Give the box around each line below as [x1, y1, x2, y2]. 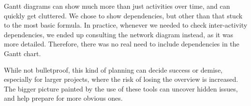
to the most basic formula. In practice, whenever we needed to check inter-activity [4, 20, 248, 30]
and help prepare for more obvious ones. [4, 93, 123, 103]
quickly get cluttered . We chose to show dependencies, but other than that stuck [4, 10, 243, 20]
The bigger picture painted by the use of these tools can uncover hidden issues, [4, 83, 238, 93]
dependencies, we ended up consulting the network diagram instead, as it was [4, 29, 234, 39]
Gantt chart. [4, 48, 41, 58]
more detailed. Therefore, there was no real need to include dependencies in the [4, 39, 239, 49]
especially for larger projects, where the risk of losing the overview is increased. [4, 74, 238, 84]
